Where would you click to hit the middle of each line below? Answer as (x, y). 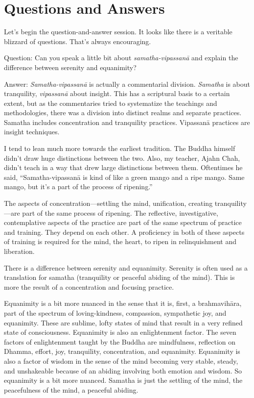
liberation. (19, 251)
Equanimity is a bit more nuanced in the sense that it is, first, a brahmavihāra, (123, 303)
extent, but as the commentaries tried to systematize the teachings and (111, 103)
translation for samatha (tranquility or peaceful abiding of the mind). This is (119, 277)
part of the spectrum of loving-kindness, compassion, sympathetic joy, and (115, 312)
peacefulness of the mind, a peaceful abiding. (71, 389)
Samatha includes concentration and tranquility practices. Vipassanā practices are (127, 122)
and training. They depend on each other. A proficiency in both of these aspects (124, 232)
